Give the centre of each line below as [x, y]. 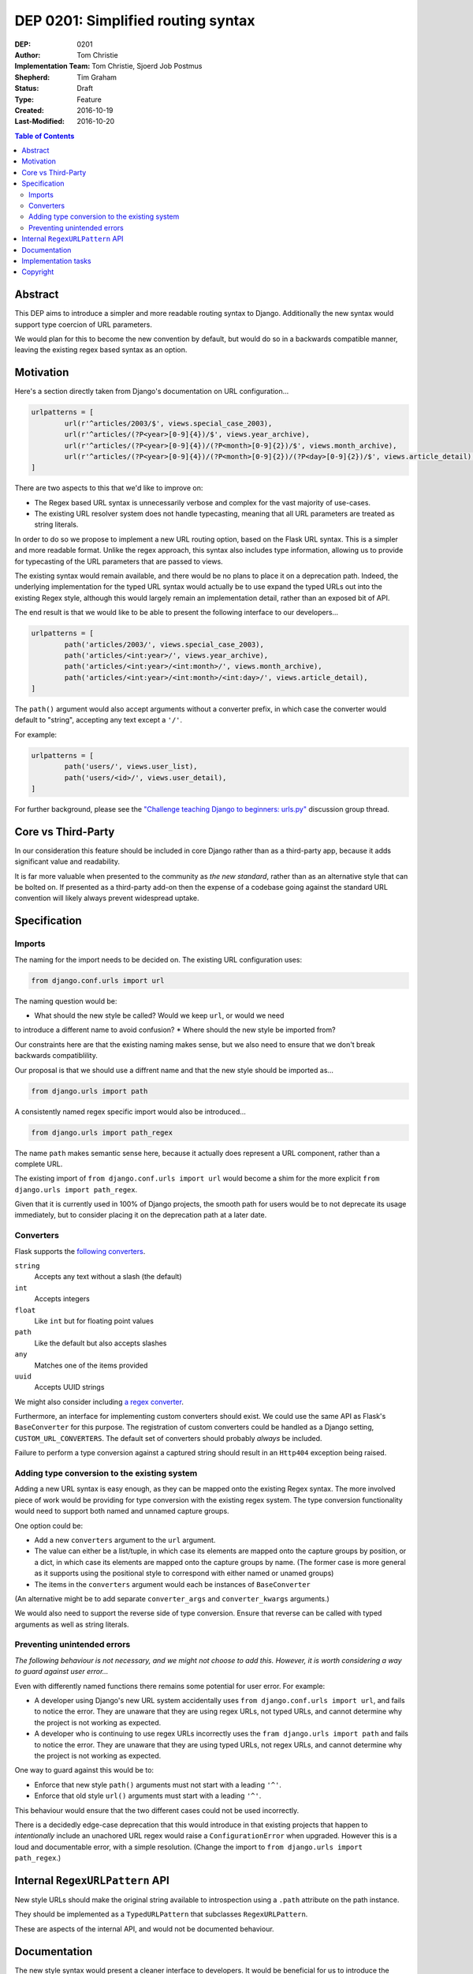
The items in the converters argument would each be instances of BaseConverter [173, 1584]
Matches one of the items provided [91, 1365]
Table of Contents [45, 136]
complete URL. [39, 1164]
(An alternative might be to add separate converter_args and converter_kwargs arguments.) [172, 1598]
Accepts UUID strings [69, 1387]
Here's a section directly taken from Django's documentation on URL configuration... [152, 392]
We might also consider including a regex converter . [99, 1402]
